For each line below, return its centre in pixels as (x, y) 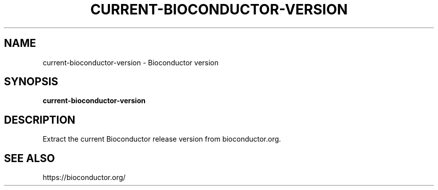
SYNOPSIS (31, 82)
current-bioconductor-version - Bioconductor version (131, 62)
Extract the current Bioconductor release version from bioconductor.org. (162, 139)
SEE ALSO (29, 158)
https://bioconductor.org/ (84, 178)
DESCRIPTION (40, 120)
